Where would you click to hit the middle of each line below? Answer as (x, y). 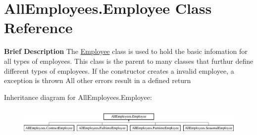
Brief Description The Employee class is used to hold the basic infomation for (126, 51)
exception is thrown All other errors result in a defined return (98, 80)
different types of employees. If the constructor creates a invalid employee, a (119, 70)
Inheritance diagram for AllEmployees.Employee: (78, 97)
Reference (38, 27)
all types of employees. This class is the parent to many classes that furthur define (129, 61)
